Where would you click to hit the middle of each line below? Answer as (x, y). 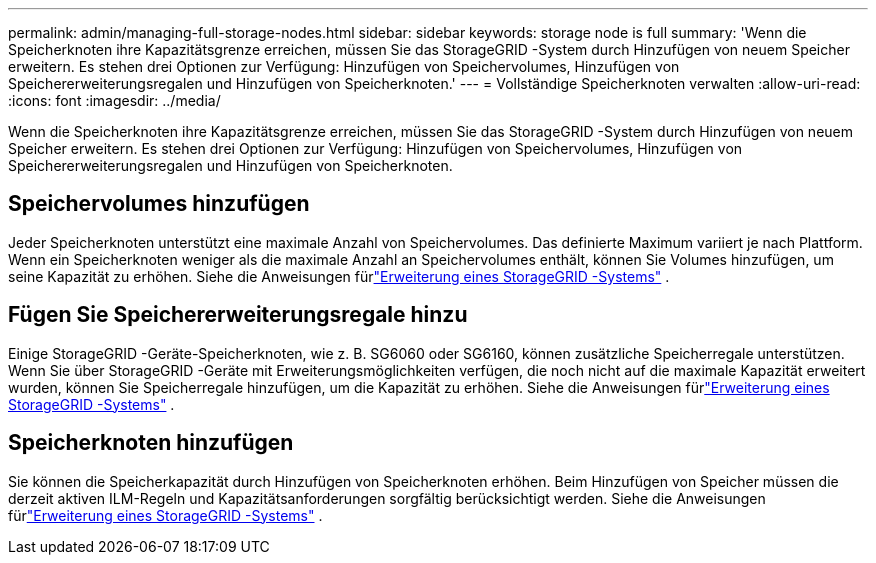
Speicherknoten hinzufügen (151, 443)
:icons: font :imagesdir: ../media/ (114, 100)
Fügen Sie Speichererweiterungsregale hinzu (238, 315)
